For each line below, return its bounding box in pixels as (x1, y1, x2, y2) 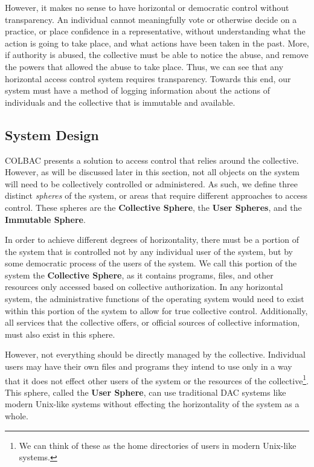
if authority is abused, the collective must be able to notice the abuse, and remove (5, 48, 309, 61)
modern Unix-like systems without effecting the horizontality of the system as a (5, 398, 300, 410)
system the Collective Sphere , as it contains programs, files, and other (5, 268, 274, 281)
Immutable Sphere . (5, 213, 86, 225)
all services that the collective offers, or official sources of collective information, (5, 316, 300, 329)
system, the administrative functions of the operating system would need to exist (5, 292, 304, 305)
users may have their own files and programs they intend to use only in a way (5, 360, 292, 373)
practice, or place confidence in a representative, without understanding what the (5, 25, 306, 37)
